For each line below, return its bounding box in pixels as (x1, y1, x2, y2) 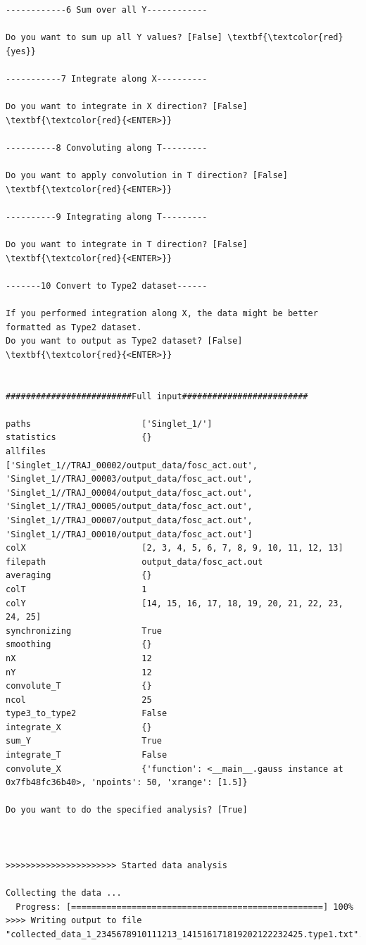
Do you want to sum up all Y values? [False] (6, 32, 222, 43)
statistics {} (6, 432, 152, 443)
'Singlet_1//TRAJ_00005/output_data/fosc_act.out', (6, 501, 253, 512)
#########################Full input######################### (6, 391, 308, 401)
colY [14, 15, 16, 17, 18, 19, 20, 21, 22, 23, (6, 598, 343, 608)
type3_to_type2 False (6, 708, 168, 719)
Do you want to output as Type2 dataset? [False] (6, 336, 243, 346)
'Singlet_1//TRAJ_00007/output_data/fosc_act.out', (6, 515, 253, 525)
